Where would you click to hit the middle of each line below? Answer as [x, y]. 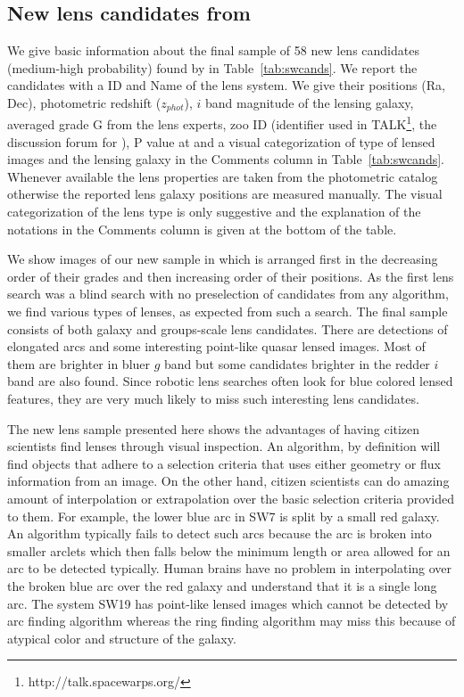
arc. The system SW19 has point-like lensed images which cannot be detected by [228, 603]
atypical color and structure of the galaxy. [122, 638]
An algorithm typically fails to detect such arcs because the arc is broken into [220, 533]
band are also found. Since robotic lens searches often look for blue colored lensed [230, 381]
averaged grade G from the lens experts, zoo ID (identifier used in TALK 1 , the [222, 123]
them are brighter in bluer [79, 363]
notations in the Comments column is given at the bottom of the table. [202, 229]
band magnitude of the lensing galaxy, [309, 102]
